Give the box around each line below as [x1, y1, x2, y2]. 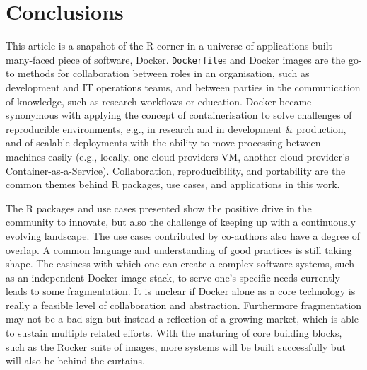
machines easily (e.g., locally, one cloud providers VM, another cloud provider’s [6, 149, 349, 163]
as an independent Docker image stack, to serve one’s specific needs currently [6, 270, 340, 284]
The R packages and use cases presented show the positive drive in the [6, 200, 312, 215]
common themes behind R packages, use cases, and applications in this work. [6, 177, 340, 192]
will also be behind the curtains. [6, 353, 145, 368]
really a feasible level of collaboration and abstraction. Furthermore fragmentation [6, 297, 362, 312]
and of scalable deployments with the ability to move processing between [6, 135, 321, 150]
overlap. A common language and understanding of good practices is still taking [6, 242, 352, 257]
